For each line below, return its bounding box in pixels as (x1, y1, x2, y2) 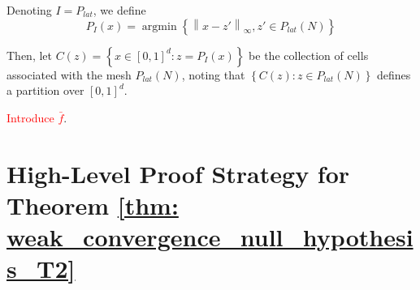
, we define (93, 2, 146, 18)
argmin (141, 20, 177, 32)
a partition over (6, 82, 84, 99)
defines (377, 66, 411, 83)
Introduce (6, 109, 54, 126)
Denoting (6, 2, 52, 18)
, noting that (181, 66, 245, 83)
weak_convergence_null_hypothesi (6, 220, 414, 253)
